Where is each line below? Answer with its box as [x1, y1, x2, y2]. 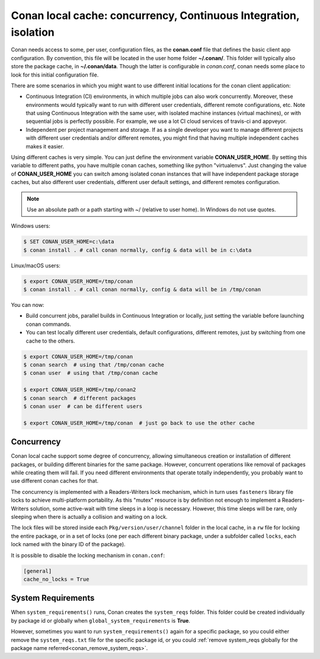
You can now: [11, 302, 44, 309]
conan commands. [25, 321, 71, 328]
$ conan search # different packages [23, 395, 136, 401]
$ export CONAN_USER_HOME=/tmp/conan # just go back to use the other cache [23, 419, 255, 426]
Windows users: [11, 223, 50, 230]
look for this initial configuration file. [11, 71, 99, 78]
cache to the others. [25, 337, 75, 344]
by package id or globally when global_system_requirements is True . [11, 617, 191, 624]
